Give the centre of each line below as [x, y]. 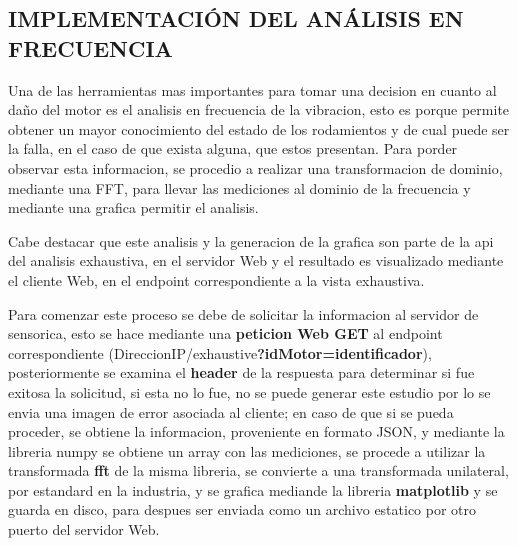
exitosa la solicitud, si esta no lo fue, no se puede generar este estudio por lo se [249, 391]
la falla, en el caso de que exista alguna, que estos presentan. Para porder [233, 148]
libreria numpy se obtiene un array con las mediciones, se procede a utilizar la [247, 450]
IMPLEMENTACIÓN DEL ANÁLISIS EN [236, 18]
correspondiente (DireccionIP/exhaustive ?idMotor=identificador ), [220, 352]
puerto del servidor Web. [84, 529]
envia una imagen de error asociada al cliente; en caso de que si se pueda [231, 411]
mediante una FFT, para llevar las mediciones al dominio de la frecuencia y [239, 187]
